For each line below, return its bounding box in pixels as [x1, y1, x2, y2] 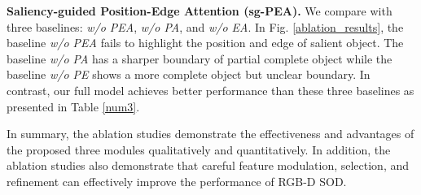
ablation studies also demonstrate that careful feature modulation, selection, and [7, 157, 410, 174]
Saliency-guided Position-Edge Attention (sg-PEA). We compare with [7, 2, 392, 19]
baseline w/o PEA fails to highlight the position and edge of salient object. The [7, 34, 404, 51]
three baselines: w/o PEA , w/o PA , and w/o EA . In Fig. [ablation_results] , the [7, 18, 404, 35]
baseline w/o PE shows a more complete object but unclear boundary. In [7, 66, 371, 83]
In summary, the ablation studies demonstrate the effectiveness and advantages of [7, 125, 414, 142]
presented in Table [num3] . [7, 97, 140, 115]
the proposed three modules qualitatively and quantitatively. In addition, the [7, 141, 391, 158]
